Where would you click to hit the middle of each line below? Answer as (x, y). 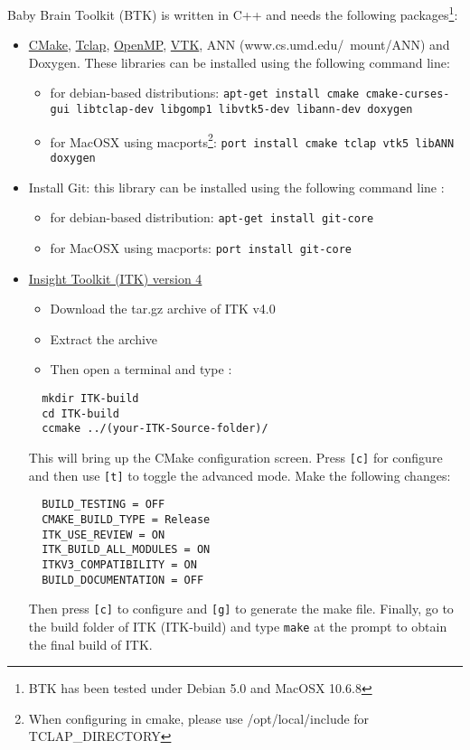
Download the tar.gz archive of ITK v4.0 (163, 309)
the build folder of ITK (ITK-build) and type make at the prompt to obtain (238, 626)
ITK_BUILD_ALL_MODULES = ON (126, 550)
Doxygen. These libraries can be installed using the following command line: (239, 62)
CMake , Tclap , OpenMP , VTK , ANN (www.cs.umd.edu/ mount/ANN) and (239, 45)
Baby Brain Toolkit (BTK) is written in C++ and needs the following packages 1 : (233, 13)
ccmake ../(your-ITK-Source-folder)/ (155, 429)
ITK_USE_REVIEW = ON (103, 534)
